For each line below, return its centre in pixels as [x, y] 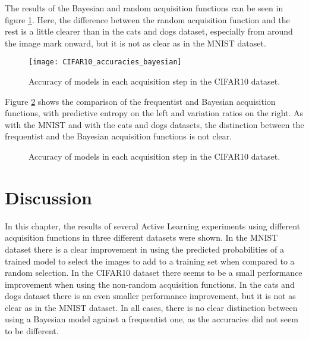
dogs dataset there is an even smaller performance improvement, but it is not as [150, 296]
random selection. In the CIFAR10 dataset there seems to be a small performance [154, 273]
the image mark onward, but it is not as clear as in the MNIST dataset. [135, 43]
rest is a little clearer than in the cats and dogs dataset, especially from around [149, 31]
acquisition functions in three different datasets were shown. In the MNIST [141, 237]
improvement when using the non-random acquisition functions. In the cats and [150, 284]
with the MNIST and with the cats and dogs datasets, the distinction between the [154, 124]
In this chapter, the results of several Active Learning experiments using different [153, 226]
